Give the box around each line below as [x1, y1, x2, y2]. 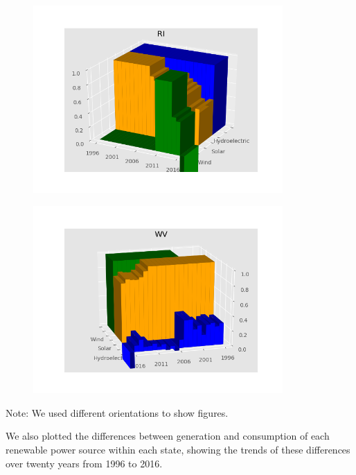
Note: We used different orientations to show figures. [6, 405, 229, 420]
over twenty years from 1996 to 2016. [6, 456, 163, 470]
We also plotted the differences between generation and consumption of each [6, 429, 330, 443]
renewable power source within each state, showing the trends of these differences [6, 442, 350, 456]
